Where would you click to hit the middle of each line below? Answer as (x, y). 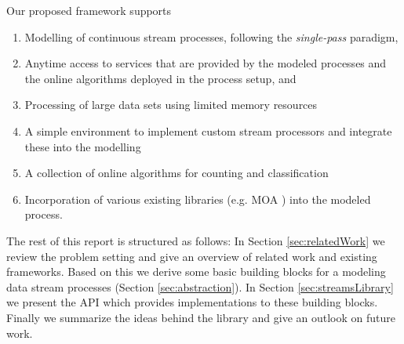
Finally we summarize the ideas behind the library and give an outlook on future (201, 317)
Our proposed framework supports (89, 10)
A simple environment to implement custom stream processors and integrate (208, 130)
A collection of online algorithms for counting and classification (177, 173)
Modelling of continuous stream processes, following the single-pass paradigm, (211, 36)
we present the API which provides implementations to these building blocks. (192, 302)
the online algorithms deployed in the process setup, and (160, 78)
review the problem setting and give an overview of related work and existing (192, 256)
